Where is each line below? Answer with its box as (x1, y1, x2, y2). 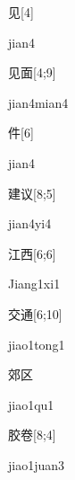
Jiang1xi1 (8, 274, 61, 293)
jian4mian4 (8, 93, 69, 111)
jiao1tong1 (8, 334, 65, 353)
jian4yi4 (8, 214, 52, 233)
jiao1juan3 (8, 455, 65, 474)
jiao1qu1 (8, 395, 54, 413)
